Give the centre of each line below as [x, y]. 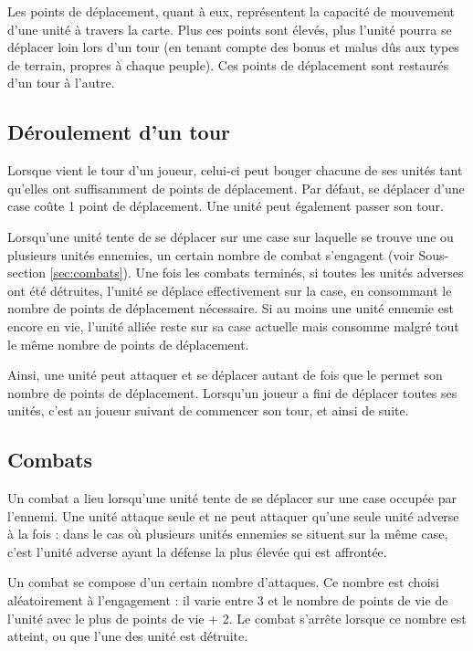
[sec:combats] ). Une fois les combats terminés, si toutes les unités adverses [257, 273]
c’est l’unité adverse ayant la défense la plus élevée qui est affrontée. [197, 551]
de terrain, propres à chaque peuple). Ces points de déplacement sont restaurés [228, 64]
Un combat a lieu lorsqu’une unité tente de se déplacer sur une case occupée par [232, 498]
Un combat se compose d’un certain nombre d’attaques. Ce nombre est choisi [223, 582]
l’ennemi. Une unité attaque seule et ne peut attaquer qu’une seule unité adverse [233, 515]
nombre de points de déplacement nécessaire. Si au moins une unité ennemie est [231, 308]
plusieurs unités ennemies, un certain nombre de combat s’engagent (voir [211, 254]
